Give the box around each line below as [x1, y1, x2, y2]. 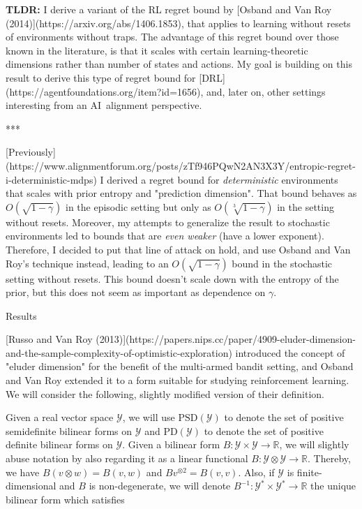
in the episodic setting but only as [65, 199, 211, 214]
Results [6, 308, 37, 323]
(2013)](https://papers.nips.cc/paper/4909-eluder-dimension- [96, 332, 356, 346]
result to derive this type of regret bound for [6, 70, 196, 84]
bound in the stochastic [232, 256, 333, 270]
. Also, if [238, 464, 275, 479]
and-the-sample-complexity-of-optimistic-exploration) [6, 345, 232, 360]
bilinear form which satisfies [6, 492, 125, 506]
